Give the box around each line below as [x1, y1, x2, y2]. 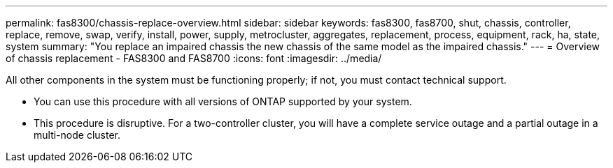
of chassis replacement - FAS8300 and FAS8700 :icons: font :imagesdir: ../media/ [6, 52, 382, 64]
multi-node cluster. [34, 129, 120, 141]
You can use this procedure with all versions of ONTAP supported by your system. [34, 96, 412, 107]
